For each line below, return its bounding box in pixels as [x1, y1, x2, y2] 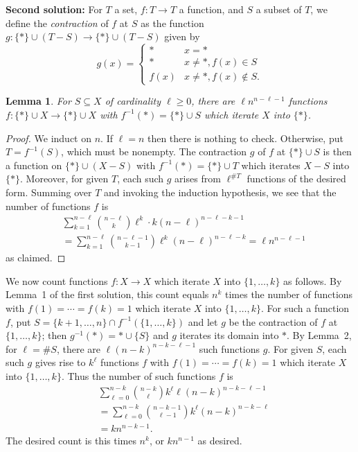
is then [323, 144, 352, 159]
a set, [114, 2, 138, 16]
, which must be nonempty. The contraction [61, 144, 247, 159]
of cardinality [105, 94, 161, 108]
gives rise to [35, 355, 86, 370]
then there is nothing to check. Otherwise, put [147, 130, 343, 145]
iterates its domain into [179, 328, 279, 342]
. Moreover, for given [20, 171, 109, 186]
